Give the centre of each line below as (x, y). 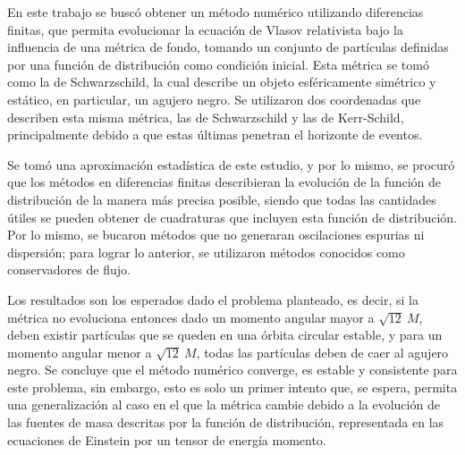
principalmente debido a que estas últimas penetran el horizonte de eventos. (215, 135)
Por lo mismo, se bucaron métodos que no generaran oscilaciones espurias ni (216, 235)
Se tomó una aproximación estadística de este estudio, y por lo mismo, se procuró (231, 164)
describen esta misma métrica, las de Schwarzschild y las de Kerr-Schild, (206, 117)
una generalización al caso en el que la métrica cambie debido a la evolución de (224, 404)
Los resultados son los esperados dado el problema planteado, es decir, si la (213, 299)
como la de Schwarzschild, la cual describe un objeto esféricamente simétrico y (222, 82)
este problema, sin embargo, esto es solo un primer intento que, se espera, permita (232, 387)
